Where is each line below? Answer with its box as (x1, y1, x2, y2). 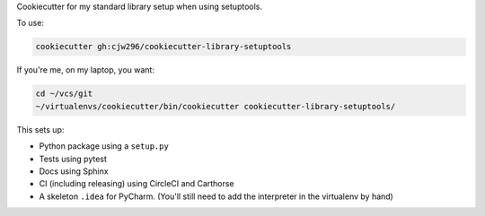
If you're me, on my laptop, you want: (16, 65, 154, 75)
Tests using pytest (39, 153, 108, 164)
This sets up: (16, 124, 65, 134)
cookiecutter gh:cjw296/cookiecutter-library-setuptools (35, 41, 292, 52)
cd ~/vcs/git (35, 89, 93, 99)
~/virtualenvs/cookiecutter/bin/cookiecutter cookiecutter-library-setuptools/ (35, 101, 396, 111)
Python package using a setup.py (39, 141, 170, 151)
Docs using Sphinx (39, 166, 109, 177)
